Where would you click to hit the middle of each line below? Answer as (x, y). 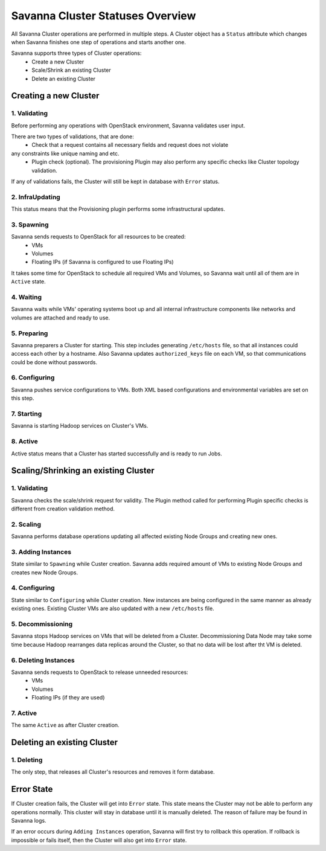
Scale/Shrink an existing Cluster (71, 70)
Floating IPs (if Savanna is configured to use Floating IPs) (103, 262)
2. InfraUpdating (36, 197)
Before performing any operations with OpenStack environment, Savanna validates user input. (128, 125)
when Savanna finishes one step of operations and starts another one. (99, 42)
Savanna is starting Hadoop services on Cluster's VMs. (80, 426)
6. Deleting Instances (43, 660)
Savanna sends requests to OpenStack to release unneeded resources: (100, 672)
